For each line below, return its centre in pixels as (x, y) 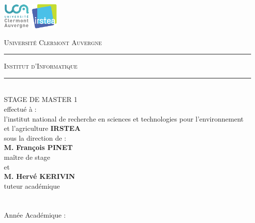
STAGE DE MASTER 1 (41, 99)
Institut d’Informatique (41, 66)
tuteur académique (32, 186)
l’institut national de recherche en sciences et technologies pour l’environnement (124, 118)
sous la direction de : (35, 137)
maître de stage (27, 157)
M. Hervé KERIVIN (39, 176)
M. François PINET (38, 147)
